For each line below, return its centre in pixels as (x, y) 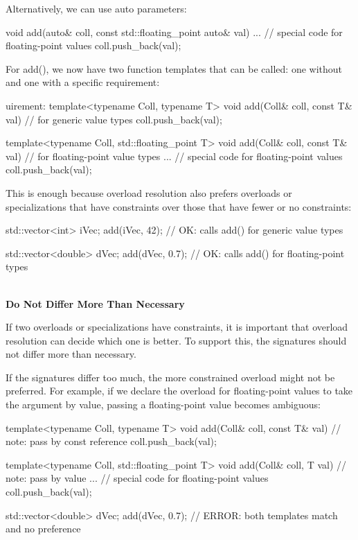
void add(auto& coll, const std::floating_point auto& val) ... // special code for (174, 32)
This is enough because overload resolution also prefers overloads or (149, 192)
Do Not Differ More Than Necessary (95, 303)
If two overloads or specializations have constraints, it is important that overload (177, 327)
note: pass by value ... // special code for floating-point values (137, 478)
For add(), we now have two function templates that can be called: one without (174, 68)
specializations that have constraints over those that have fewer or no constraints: (179, 206)
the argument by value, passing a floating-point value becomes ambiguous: (163, 404)
